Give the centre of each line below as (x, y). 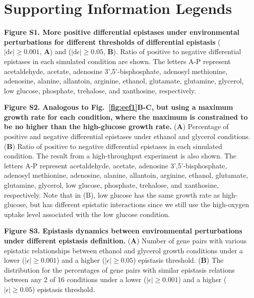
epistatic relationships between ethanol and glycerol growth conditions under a (124, 250)
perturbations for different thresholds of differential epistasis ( (112, 41)
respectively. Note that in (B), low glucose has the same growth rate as (112, 194)
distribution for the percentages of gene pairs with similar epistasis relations (120, 269)
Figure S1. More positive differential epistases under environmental (122, 32)
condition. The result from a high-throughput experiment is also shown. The (120, 156)
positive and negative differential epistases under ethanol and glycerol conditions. (127, 136)
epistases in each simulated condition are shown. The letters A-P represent (118, 61)
